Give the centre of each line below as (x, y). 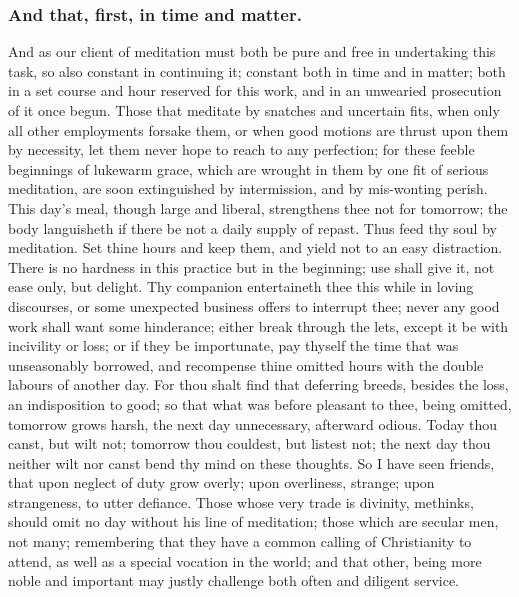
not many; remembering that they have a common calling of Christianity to (240, 541)
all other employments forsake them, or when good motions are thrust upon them (258, 129)
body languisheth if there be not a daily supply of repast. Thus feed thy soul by (252, 227)
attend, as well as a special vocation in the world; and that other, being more (245, 560)
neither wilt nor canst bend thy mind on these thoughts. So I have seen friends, (251, 462)
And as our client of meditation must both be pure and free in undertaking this (252, 51)
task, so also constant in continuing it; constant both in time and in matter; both (257, 70)
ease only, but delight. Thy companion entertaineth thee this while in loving (241, 286)
